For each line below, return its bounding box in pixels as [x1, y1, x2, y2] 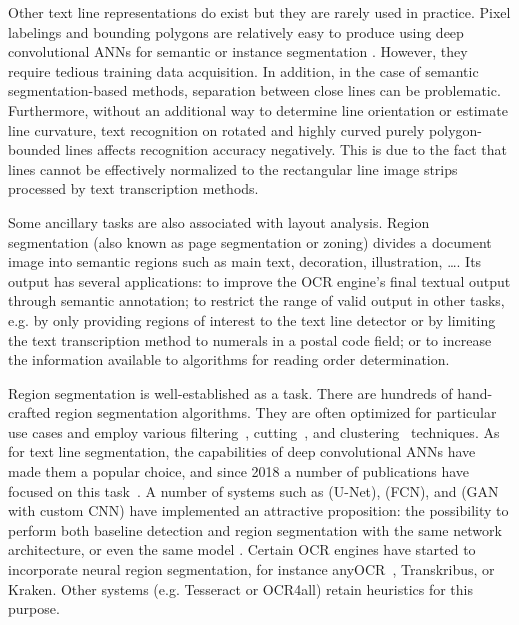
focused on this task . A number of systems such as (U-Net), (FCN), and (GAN [8, 480, 499, 501]
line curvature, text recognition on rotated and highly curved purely [8, 119, 425, 140]
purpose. [8, 598, 60, 619]
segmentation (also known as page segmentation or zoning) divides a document [8, 231, 492, 252]
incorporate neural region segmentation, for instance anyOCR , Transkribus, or [8, 559, 495, 580]
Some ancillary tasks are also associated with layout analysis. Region [8, 211, 430, 232]
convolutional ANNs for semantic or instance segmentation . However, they [8, 41, 468, 62]
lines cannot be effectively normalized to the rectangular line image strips [8, 158, 458, 179]
